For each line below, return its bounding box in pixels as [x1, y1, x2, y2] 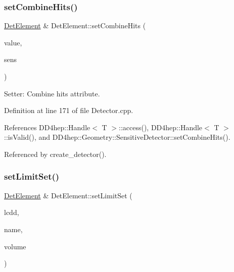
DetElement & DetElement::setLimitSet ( [4, 190, 132, 200]
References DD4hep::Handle [4, 122, 90, 132]
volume [4, 241, 26, 251]
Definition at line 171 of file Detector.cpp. [4, 105, 133, 116]
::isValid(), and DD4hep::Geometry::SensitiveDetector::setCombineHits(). [4, 132, 230, 142]
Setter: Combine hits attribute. [4, 88, 100, 98]
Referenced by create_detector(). [4, 148, 107, 159]
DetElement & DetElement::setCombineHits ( [4, 20, 146, 31]
